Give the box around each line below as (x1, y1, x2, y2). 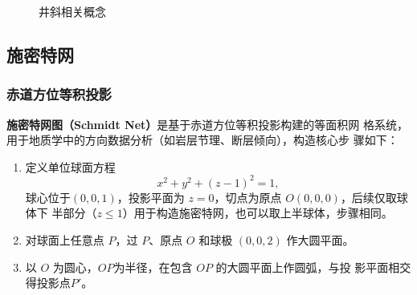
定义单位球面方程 (25, 158, 116, 175)
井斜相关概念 (39, 3, 106, 19)
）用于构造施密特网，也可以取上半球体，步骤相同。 (122, 204, 393, 221)
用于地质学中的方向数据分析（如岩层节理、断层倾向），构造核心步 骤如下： (6, 131, 399, 148)
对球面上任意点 (25, 232, 104, 249)
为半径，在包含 (113, 258, 193, 275)
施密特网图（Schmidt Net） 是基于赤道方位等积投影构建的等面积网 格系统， (6, 115, 408, 132)
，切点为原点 (214, 188, 282, 205)
